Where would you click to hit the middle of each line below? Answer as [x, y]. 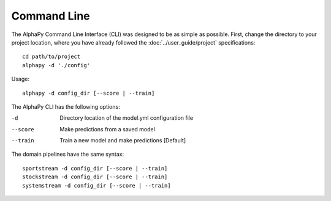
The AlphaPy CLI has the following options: [66, 106]
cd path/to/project [51, 57]
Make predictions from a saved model [108, 129]
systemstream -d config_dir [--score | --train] [97, 185]
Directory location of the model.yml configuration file [126, 118]
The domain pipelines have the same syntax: [68, 154]
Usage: [21, 79]
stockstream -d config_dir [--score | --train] [95, 177]
